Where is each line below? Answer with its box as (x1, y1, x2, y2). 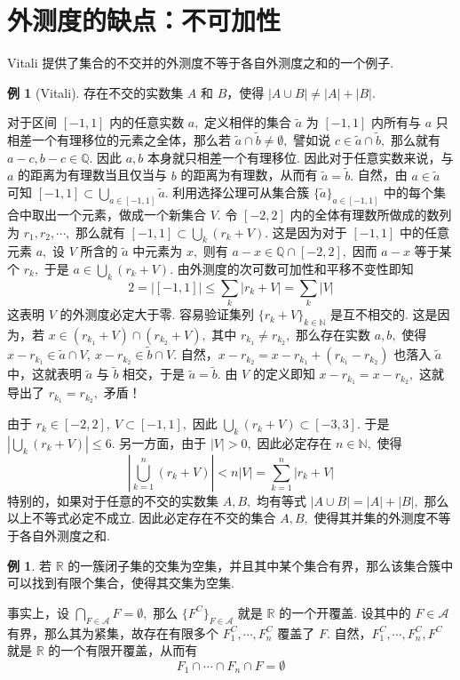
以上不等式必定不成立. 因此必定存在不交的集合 (7, 508, 276, 527)
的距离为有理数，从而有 (180, 165, 318, 184)
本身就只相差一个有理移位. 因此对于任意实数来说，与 (147, 148, 454, 166)
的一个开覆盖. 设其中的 (279, 603, 411, 621)
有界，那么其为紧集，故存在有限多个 (7, 623, 218, 642)
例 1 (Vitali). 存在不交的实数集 (7, 83, 184, 101)
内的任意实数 (109, 113, 185, 132)
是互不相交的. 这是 (329, 305, 438, 324)
